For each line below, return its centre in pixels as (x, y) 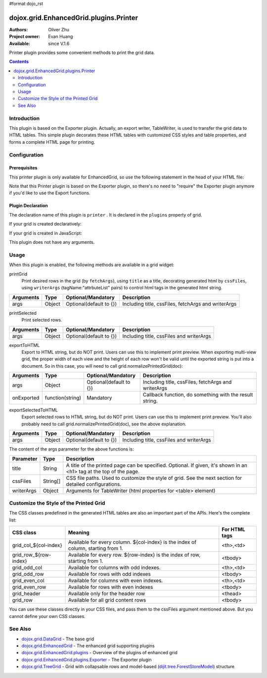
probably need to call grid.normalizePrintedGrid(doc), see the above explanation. (104, 424)
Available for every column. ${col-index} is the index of (132, 542)
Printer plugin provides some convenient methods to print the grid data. (82, 53)
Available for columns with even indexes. (115, 581)
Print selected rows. (42, 320)
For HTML (234, 529)
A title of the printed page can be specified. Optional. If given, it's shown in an (156, 465)
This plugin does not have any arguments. (52, 242)
